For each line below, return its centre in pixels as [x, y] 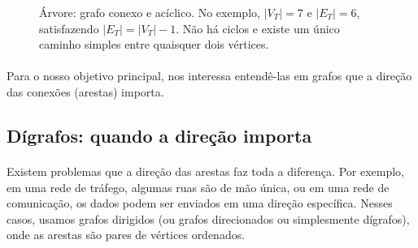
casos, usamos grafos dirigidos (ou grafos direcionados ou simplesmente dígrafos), [208, 218]
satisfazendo [69, 28]
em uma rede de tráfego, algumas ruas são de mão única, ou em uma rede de [198, 187]
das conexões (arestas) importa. [85, 91]
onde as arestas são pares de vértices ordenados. [126, 235]
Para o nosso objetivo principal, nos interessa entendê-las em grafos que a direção [209, 76]
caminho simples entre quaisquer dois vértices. [154, 44]
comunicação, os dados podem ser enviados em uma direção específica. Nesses [200, 203]
